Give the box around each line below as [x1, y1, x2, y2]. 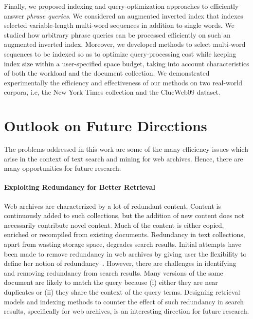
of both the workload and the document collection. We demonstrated [4, 68, 210, 78]
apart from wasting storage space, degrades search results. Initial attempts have [4, 239, 242, 249]
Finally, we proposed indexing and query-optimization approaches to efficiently [4, 1, 239, 11]
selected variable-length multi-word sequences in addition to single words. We [4, 20, 235, 30]
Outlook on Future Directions [4, 116, 207, 136]
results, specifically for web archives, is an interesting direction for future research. [4, 306, 249, 316]
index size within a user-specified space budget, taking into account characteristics [4, 58, 249, 68]
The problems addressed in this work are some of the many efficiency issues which [4, 144, 248, 154]
